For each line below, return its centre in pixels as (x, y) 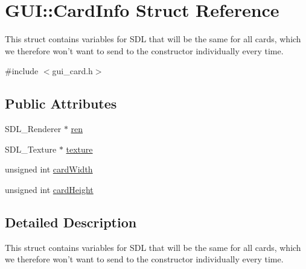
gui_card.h (72, 71)
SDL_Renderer (33, 129)
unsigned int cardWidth (49, 169)
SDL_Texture (31, 149)
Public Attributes (61, 103)
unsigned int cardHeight (49, 189)
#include (22, 71)
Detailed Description (71, 222)
